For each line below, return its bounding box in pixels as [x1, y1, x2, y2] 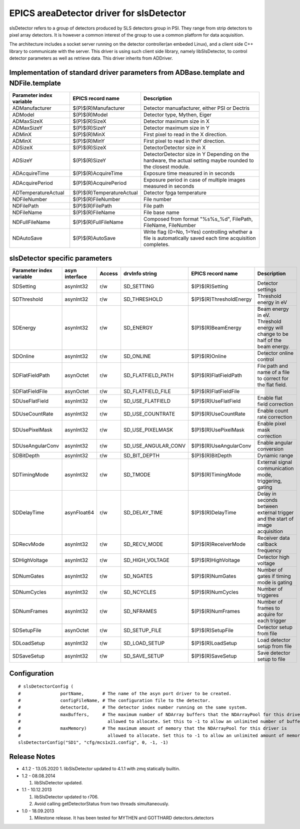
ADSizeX [12, 144, 33, 151]
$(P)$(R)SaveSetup [190, 653, 237, 660]
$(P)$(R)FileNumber [72, 195, 120, 202]
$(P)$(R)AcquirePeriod [72, 179, 127, 186]
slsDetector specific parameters [9, 254, 112, 263]
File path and [257, 362, 288, 369]
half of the [257, 337, 282, 344]
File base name [143, 209, 179, 216]
